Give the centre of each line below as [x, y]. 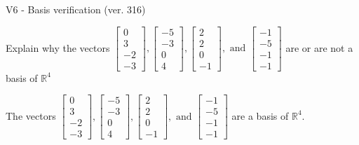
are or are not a [319, 47]
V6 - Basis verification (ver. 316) [76, 9]
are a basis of [260, 115]
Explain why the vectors [58, 47]
